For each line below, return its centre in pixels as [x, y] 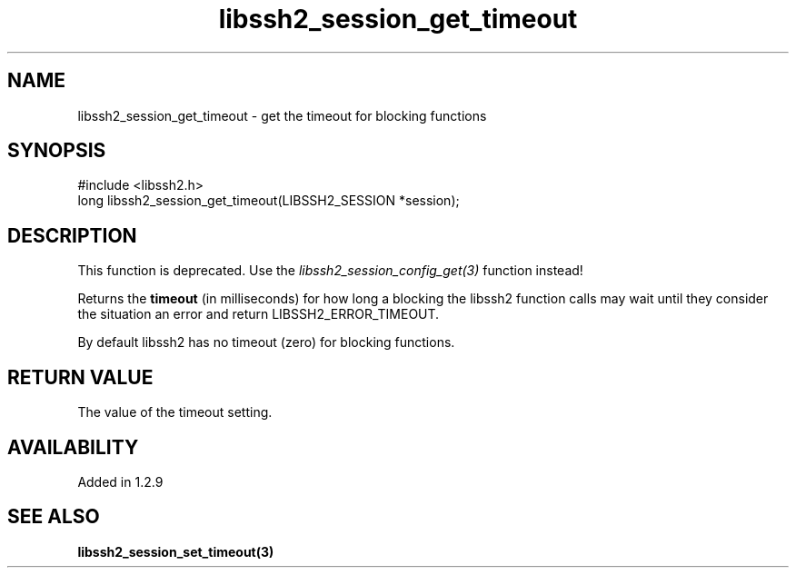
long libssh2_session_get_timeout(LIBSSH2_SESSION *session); [269, 201]
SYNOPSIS [57, 151]
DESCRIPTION [72, 235]
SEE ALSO [54, 517]
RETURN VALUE [80, 377]
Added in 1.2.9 [120, 481]
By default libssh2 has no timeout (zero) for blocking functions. [266, 342]
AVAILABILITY [73, 447]
